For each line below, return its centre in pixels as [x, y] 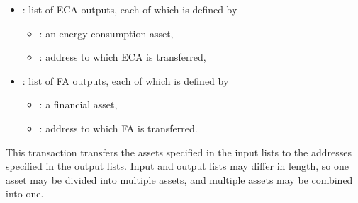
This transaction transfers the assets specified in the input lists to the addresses [179, 152]
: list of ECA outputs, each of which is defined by [130, 9]
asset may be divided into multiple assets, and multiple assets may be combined [179, 179]
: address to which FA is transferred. [118, 128]
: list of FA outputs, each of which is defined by [125, 80]
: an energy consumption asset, [106, 33]
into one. [25, 193]
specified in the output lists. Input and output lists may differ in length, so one [177, 166]
